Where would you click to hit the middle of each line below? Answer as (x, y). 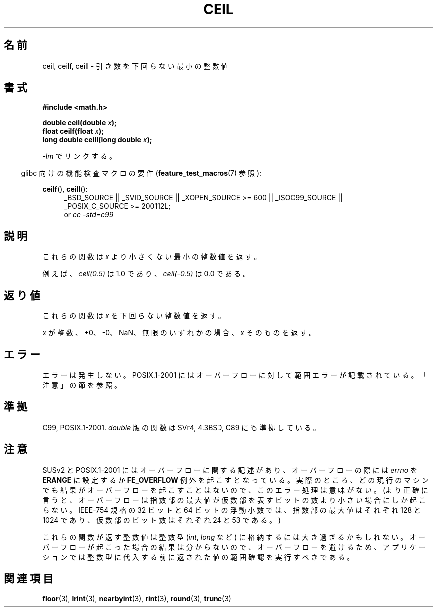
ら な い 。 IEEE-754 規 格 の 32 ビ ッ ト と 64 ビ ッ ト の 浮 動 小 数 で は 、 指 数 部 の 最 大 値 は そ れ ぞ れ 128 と (232, 510)
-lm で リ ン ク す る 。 (80, 156)
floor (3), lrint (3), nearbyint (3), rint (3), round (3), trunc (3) (137, 598)
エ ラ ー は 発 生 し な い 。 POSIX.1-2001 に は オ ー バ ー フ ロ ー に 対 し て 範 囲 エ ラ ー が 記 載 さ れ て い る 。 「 (235, 375)
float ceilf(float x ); (73, 131)
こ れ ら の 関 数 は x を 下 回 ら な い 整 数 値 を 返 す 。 (134, 316)
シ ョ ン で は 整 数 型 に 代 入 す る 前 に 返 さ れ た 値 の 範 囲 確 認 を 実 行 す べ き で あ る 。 (198, 557)
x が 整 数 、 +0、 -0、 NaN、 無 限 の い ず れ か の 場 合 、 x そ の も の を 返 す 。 (179, 333)
